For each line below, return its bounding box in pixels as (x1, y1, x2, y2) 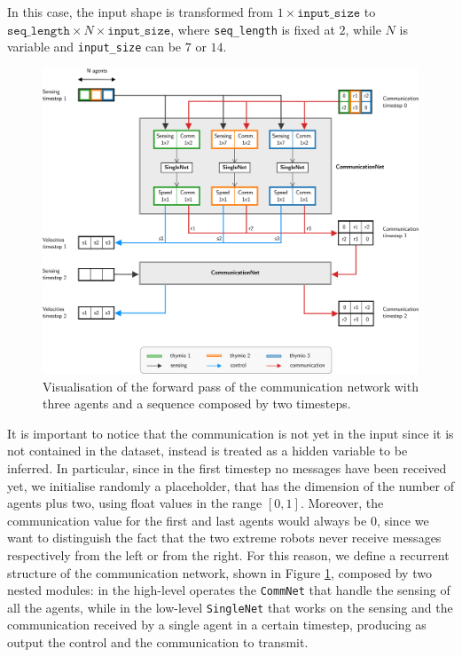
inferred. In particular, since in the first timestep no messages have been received (7, 458, 447, 477)
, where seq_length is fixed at (170, 20, 335, 38)
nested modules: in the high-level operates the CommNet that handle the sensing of (7, 581, 450, 599)
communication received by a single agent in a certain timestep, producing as (7, 615, 427, 634)
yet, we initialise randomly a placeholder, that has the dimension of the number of (7, 476, 454, 495)
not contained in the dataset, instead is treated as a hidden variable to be (7, 441, 408, 460)
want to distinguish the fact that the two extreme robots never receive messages (7, 528, 442, 547)
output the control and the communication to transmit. (7, 633, 309, 652)
